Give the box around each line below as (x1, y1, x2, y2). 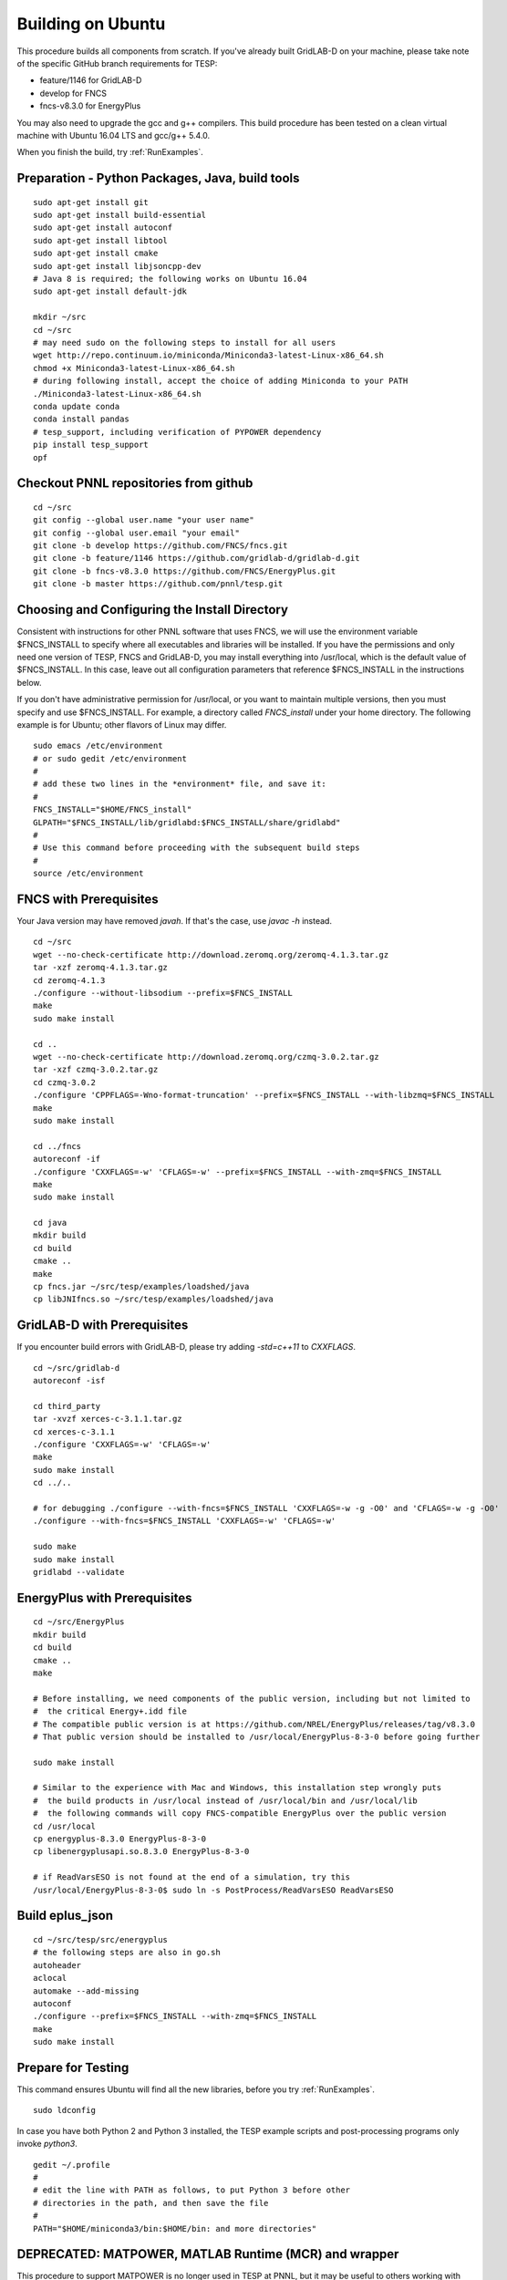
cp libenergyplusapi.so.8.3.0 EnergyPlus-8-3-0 (33, 1847, 250, 1857)
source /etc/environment (33, 868, 144, 879)
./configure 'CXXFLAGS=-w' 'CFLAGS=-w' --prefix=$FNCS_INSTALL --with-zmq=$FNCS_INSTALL (33, 1166, 442, 1176)
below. (16, 677, 42, 688)
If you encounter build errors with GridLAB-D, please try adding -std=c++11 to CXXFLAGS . (16, 1342, 356, 1352)
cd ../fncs (33, 1141, 82, 1151)
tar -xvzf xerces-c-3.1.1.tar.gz (33, 1414, 182, 1425)
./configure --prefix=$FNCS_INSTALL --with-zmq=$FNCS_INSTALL (33, 2011, 317, 2022)
